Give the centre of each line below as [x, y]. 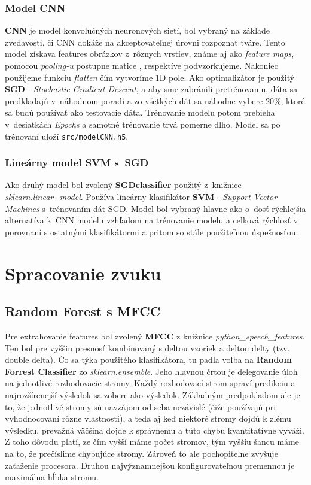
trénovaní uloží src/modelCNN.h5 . [67, 136]
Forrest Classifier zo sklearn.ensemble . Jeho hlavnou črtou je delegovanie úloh [151, 371]
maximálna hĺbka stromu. [52, 477]
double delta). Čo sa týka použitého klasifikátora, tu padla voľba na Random [148, 360]
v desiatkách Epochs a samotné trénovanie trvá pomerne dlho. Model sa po [143, 124]
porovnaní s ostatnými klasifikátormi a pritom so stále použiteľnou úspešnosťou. [152, 231]
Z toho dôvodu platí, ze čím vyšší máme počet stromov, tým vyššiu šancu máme [152, 442]
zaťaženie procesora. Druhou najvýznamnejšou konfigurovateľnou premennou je [150, 465]
